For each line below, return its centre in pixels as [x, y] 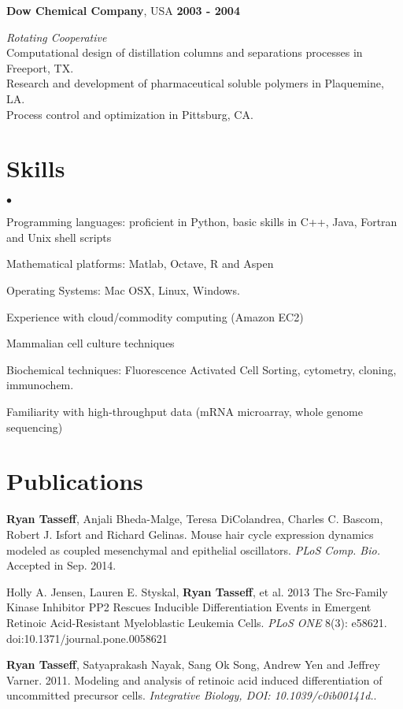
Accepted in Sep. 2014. [61, 565]
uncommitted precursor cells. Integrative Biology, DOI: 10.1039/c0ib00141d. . [192, 695]
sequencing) [35, 427]
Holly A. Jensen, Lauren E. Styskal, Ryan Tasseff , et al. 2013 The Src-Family [197, 591]
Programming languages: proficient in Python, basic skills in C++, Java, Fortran [202, 222]
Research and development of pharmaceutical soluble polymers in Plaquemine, [195, 83]
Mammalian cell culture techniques [91, 343]
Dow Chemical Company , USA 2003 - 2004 [123, 10]
